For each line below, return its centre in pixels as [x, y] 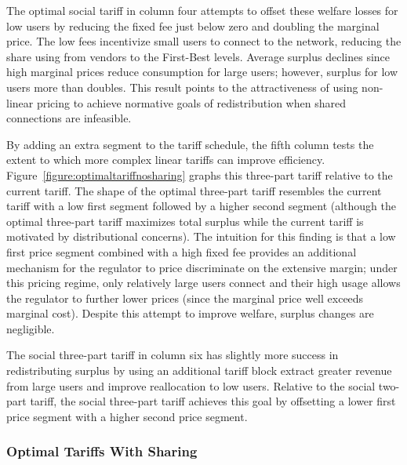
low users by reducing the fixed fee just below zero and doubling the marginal [193, 25]
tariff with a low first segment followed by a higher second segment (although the [201, 206]
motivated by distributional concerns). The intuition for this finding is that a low [201, 236]
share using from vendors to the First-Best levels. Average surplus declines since [198, 56]
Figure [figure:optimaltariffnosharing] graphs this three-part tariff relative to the [200, 174]
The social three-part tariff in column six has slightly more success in [173, 355]
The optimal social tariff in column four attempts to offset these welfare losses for [202, 10]
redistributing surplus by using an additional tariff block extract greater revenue [199, 371]
